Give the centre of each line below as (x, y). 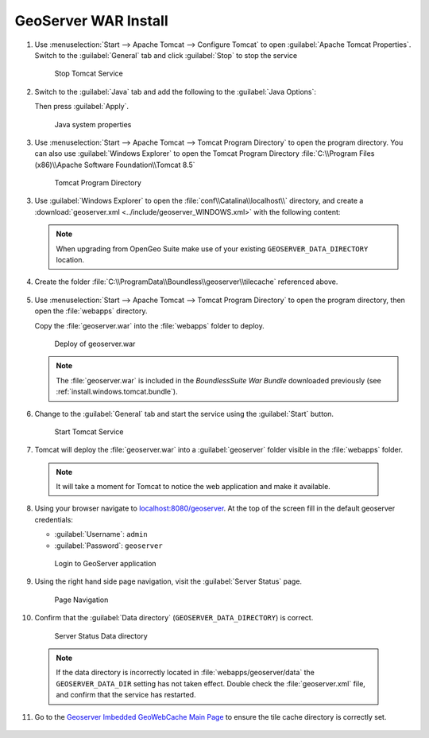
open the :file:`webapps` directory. (91, 311)
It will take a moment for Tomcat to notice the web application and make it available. (193, 487)
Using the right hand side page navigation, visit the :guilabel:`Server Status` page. (168, 581)
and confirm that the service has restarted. (126, 695)
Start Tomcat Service (89, 431)
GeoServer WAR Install (91, 21)
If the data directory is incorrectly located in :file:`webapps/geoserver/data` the (186, 673)
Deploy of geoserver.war (95, 344)
